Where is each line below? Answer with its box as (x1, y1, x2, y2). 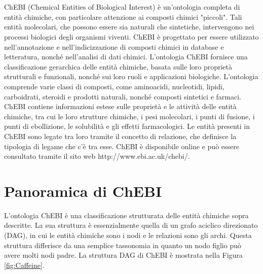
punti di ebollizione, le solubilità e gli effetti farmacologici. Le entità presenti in (4, 121, 250, 131)
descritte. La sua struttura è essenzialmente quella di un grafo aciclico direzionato (4, 220, 258, 230)
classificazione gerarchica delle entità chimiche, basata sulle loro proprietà (4, 61, 233, 72)
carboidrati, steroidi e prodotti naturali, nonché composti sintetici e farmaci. (4, 91, 241, 101)
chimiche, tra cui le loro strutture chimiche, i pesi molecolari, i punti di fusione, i (4, 111, 255, 121)
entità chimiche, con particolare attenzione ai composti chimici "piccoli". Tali (4, 11, 242, 22)
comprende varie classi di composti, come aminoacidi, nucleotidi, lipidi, (4, 81, 224, 91)
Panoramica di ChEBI (4, 180, 162, 201)
